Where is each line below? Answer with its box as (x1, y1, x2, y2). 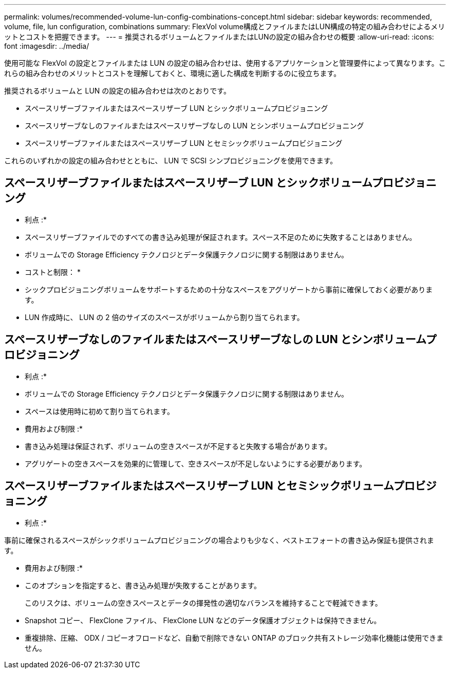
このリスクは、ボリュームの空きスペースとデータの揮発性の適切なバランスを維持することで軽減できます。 (25, 598, 382, 607)
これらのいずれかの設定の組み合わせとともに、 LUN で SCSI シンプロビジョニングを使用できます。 (4, 156, 338, 165)
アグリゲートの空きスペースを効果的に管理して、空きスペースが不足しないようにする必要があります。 (25, 459, 367, 468)
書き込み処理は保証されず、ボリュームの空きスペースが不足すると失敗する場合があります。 (25, 441, 332, 451)
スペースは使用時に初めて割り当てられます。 (25, 406, 174, 416)
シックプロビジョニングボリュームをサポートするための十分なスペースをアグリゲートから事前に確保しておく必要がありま (25, 285, 433, 294)
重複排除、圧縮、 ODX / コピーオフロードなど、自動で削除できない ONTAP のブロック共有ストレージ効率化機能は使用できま (25, 633, 444, 642)
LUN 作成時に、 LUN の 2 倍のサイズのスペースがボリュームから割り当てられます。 (25, 312, 304, 322)
